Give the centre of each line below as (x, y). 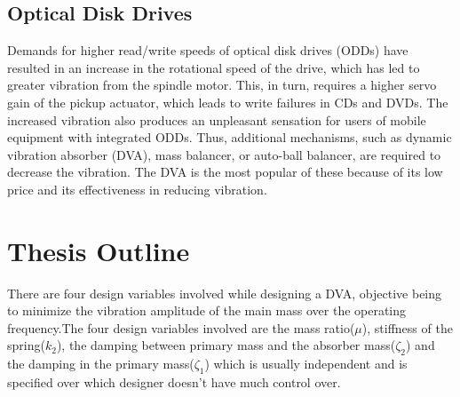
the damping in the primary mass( (101, 364)
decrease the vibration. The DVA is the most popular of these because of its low (225, 172)
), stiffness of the (407, 327)
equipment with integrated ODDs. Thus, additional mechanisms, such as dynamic (230, 137)
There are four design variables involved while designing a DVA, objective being (225, 293)
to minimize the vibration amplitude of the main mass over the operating (207, 310)
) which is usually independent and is (306, 364)
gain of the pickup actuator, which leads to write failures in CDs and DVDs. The (228, 102)
